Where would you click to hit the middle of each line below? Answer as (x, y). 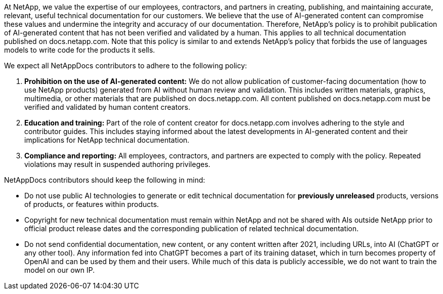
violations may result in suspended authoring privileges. (117, 164)
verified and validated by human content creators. (107, 107)
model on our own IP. (60, 270)
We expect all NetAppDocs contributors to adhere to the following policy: (126, 66)
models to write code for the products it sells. (80, 50)
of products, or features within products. (92, 204)
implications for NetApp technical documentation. (107, 140)
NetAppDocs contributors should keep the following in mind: (105, 180)
